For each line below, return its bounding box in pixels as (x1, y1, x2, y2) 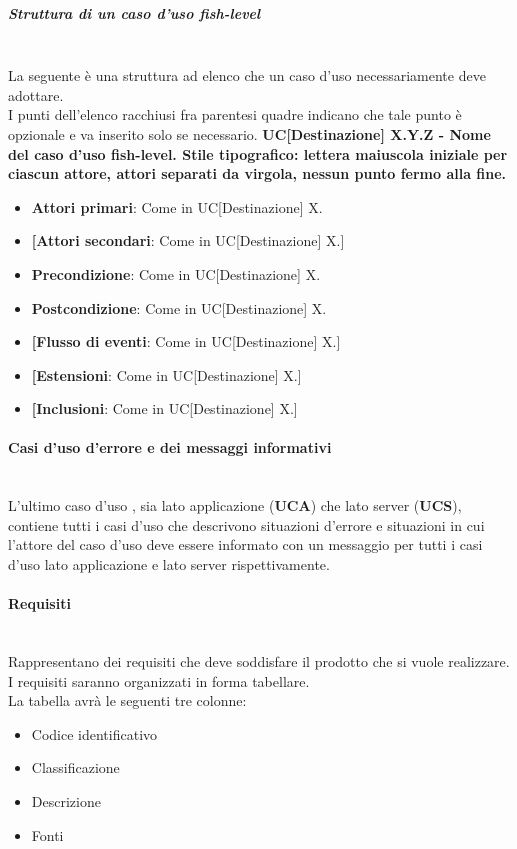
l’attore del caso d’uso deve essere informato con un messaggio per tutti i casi (8, 534, 483, 555)
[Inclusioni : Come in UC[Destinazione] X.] (31, 398, 298, 419)
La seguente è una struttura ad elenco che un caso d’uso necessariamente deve (8, 65, 486, 86)
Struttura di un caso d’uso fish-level (8, 2, 261, 23)
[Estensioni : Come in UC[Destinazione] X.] (31, 364, 302, 385)
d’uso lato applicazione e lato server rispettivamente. (8, 554, 330, 575)
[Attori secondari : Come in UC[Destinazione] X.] (31, 230, 345, 251)
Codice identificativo (31, 723, 158, 744)
